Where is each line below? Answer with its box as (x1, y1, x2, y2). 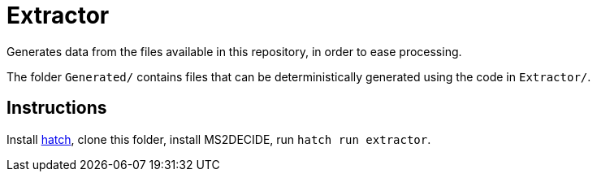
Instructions (6, 98, 107, 119)
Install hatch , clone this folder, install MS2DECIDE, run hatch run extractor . (6, 132, 431, 146)
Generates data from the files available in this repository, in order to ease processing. (6, 44, 462, 59)
